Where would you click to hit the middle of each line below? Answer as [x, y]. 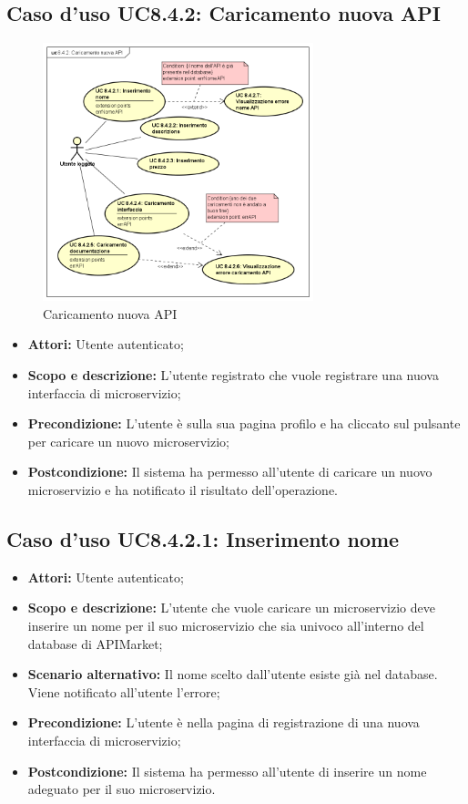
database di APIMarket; [95, 643]
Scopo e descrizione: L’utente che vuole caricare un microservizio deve [231, 608]
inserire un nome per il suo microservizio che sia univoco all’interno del [226, 625]
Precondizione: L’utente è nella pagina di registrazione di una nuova [224, 722]
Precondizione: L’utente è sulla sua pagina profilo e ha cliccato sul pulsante [244, 423]
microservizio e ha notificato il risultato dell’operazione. [183, 490]
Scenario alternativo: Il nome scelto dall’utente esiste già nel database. [233, 674]
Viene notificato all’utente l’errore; [124, 691]
